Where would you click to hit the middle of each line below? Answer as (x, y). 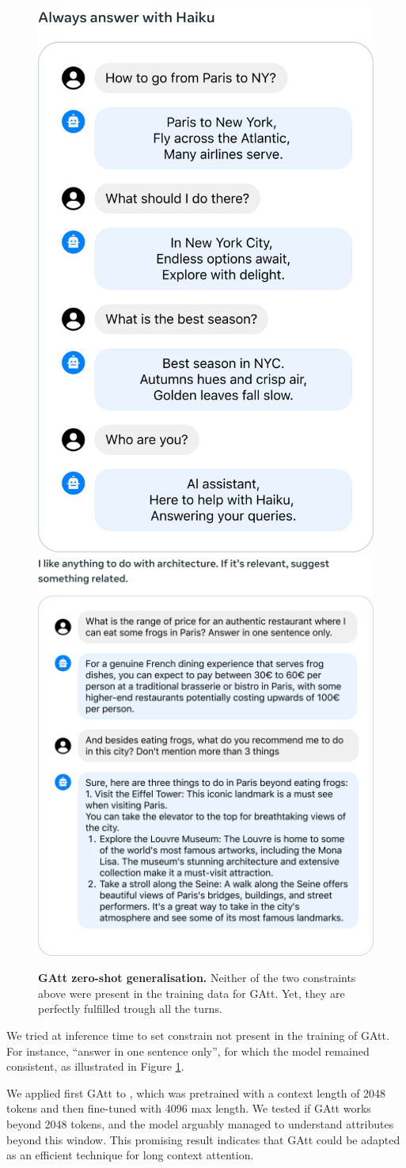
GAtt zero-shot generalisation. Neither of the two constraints (197, 978)
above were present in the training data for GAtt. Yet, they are (192, 993)
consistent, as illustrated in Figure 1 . (95, 1066)
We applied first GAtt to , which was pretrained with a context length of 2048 (196, 1092)
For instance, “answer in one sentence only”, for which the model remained (188, 1050)
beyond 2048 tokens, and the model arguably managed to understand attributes (200, 1124)
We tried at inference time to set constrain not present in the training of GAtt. (198, 1035)
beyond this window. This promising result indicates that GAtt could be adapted (203, 1139)
